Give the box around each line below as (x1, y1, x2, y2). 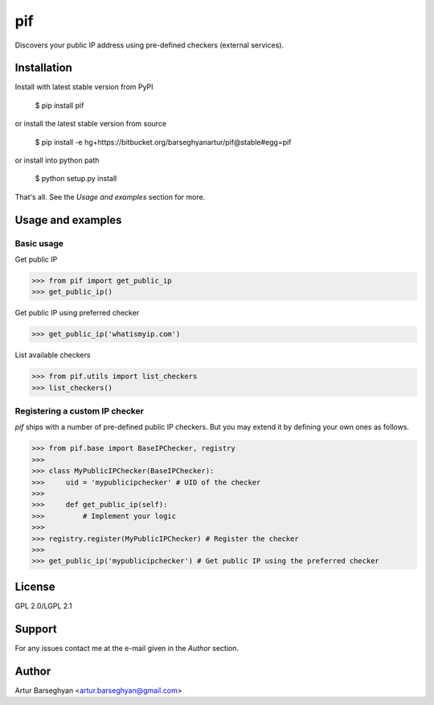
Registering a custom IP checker (14, 406, 145, 417)
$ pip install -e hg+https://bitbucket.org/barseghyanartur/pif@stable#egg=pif (35, 137, 292, 146)
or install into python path (14, 155, 100, 165)
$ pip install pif (35, 101, 84, 110)
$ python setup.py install (35, 174, 117, 183)
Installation (14, 61, 72, 75)
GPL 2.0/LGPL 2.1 (14, 600, 72, 611)
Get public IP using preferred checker (14, 308, 140, 318)
